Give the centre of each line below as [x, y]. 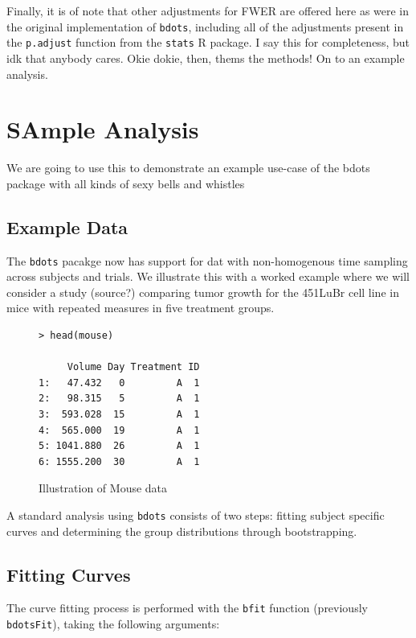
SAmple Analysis [103, 129]
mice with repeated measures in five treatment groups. [141, 308]
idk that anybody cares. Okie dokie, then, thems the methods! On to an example [206, 58]
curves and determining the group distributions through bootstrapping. [182, 531]
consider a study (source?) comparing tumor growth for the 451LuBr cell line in [203, 292]
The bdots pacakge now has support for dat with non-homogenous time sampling [207, 260]
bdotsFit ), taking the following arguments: [113, 624]
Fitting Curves [69, 574]
